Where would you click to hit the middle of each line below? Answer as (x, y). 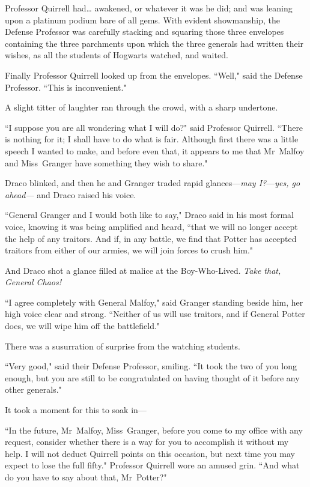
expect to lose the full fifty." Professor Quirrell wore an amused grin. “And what (152, 465)
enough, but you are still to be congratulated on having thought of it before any (152, 377)
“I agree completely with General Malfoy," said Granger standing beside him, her (154, 302)
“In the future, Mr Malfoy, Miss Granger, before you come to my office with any (154, 430)
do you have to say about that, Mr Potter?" (86, 477)
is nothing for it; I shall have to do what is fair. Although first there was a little (152, 139)
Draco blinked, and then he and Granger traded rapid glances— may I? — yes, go (153, 183)
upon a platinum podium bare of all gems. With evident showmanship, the (143, 20)
